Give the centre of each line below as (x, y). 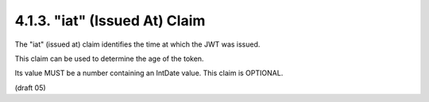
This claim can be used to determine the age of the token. (109, 59)
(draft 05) (31, 88)
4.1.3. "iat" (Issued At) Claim (110, 21)
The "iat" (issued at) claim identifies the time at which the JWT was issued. (137, 44)
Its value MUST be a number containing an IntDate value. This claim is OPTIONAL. (149, 73)
